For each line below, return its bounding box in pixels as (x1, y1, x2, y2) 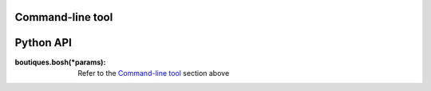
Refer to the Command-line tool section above (77, 68, 230, 77)
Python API (14, 36, 72, 49)
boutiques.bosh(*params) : (14, 57, 106, 67)
